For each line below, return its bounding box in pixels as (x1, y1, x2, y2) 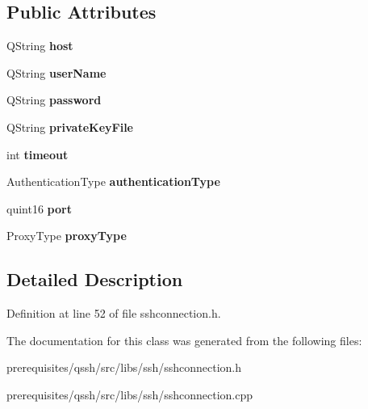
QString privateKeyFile (6, 118, 134, 135)
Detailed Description (6, 267, 183, 292)
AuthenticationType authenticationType (6, 173, 220, 190)
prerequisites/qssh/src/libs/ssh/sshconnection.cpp (6, 386, 253, 403)
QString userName (6, 64, 107, 81)
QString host (6, 37, 73, 54)
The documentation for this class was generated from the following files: (6, 331, 362, 348)
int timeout (6, 145, 69, 162)
